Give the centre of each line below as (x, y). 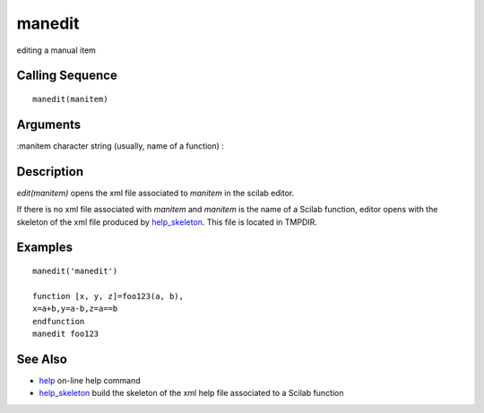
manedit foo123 (66, 333)
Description (50, 172)
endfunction (59, 321)
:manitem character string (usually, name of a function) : (120, 146)
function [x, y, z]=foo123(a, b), (108, 296)
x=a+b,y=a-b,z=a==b (75, 309)
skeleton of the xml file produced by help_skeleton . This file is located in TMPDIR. (167, 222)
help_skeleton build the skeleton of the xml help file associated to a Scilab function (191, 393)
